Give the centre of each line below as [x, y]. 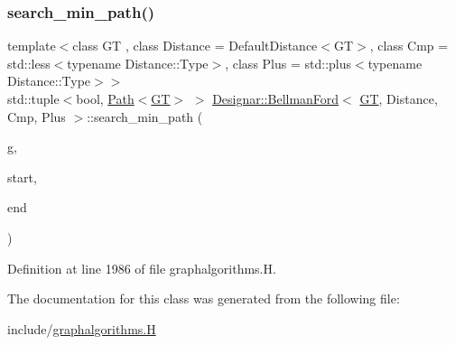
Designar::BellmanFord [276, 98]
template [32, 46]
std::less [29, 63]
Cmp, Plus [37, 116]
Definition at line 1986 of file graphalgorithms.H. [142, 268]
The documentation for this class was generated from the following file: [204, 298]
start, [22, 177]
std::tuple [33, 98]
